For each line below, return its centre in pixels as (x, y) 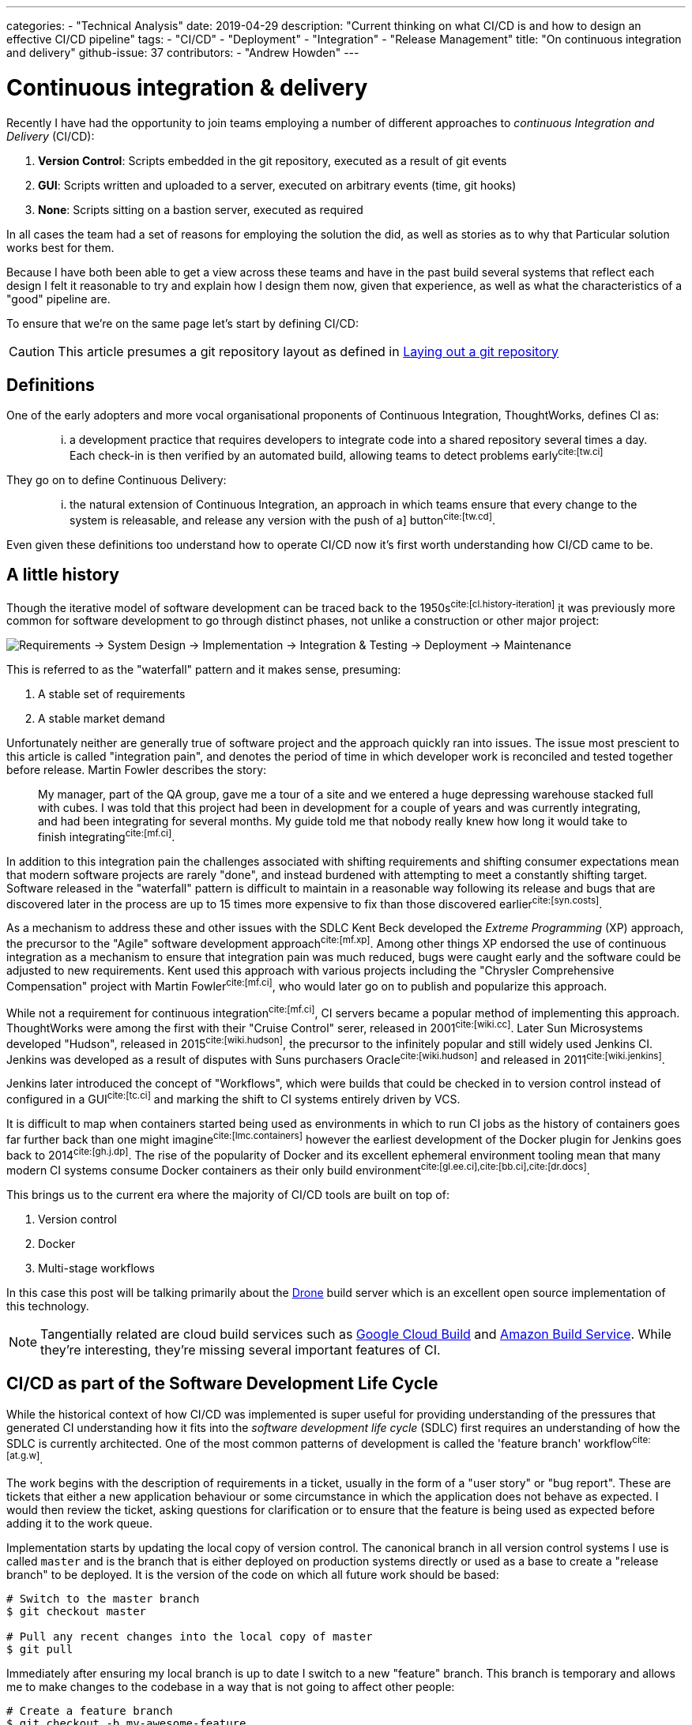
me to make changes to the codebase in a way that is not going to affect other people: (231, 1687)
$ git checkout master (77, 1612)
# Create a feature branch (90, 1711)
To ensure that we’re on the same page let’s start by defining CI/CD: (182, 323)
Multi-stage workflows (96, 1268)
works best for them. (60, 247)
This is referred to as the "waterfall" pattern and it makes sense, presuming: (204, 670)
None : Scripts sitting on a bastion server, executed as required (201, 209)
